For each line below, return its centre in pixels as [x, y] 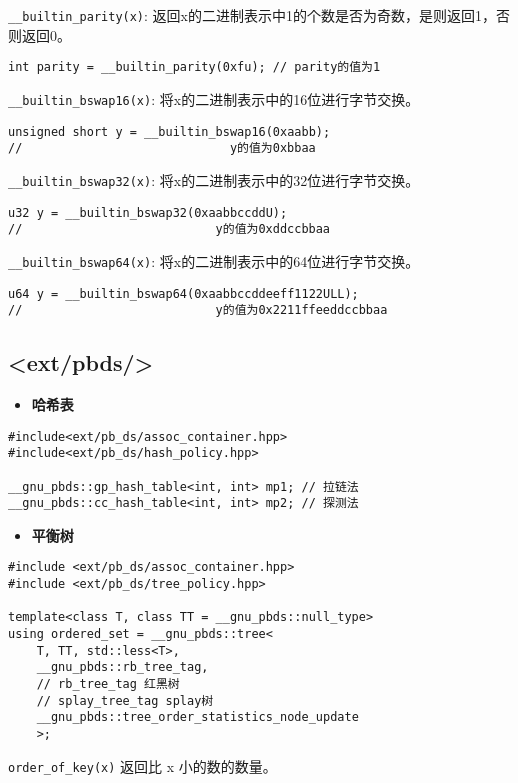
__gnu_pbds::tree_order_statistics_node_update [197, 717]
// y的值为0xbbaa [162, 148]
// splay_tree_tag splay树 [125, 700]
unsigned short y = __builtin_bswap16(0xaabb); [169, 131]
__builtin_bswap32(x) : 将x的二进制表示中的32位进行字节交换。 [214, 179]
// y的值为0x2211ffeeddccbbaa [198, 310]
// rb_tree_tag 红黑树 [108, 684]
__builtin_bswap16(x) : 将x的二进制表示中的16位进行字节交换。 [214, 98]
